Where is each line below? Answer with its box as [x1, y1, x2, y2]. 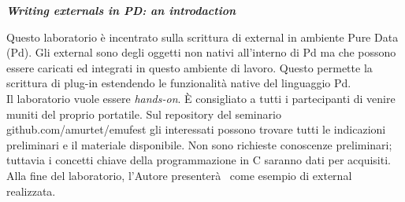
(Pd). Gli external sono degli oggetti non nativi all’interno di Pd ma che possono [6, 44, 396, 61]
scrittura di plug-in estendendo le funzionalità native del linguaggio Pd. [6, 75, 351, 91]
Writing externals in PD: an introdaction [6, 2, 236, 18]
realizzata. [6, 182, 56, 199]
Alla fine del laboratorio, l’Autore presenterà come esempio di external [6, 167, 352, 183]
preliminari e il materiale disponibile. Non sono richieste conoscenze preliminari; [6, 136, 392, 152]
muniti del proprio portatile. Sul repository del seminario [6, 105, 281, 122]
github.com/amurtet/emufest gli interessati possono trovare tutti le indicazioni [6, 121, 386, 138]
